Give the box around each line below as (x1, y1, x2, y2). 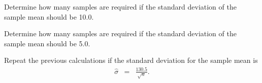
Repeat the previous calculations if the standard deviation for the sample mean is (4, 55, 258, 65)
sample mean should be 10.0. (4, 11, 94, 22)
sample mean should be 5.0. (4, 38, 90, 48)
